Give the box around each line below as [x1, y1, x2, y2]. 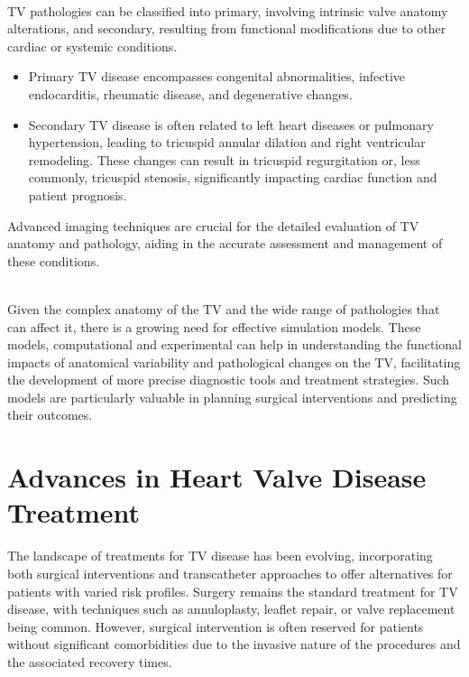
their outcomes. [7, 405, 93, 424]
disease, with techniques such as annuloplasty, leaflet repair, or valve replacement [7, 599, 455, 618]
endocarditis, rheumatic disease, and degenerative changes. [28, 84, 353, 103]
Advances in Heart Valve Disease [7, 459, 427, 496]
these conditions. [7, 251, 100, 270]
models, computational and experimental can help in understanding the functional [7, 335, 462, 354]
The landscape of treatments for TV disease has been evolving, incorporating [7, 546, 433, 565]
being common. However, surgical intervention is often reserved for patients [7, 617, 424, 635]
